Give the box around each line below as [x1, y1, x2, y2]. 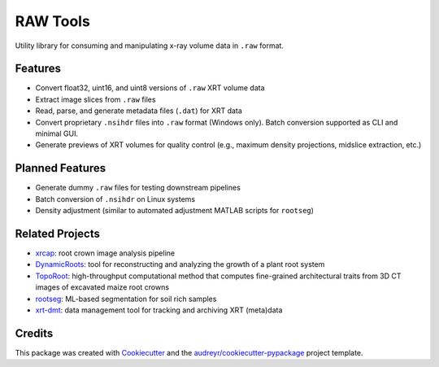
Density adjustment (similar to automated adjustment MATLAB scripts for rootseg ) [35, 206, 315, 216]
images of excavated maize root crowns [35, 282, 170, 292]
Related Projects [15, 226, 101, 240]
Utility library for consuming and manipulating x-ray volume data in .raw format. [15, 41, 285, 50]
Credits [15, 326, 54, 340]
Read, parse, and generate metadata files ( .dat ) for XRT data [35, 106, 243, 116]
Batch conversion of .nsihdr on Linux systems [35, 194, 195, 203]
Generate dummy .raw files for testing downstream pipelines [35, 183, 241, 193]
